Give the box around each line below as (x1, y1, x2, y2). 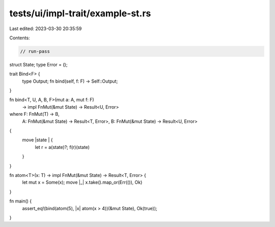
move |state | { (22, 137, 53, 143)
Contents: (9, 35, 30, 41)
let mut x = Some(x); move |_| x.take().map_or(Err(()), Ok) (22, 179, 143, 186)
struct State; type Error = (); (9, 61, 68, 67)
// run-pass (20, 48, 50, 54)
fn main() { (9, 198, 32, 204)
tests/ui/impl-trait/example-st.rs (9, 8, 151, 19)
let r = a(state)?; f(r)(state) (35, 144, 90, 150)
